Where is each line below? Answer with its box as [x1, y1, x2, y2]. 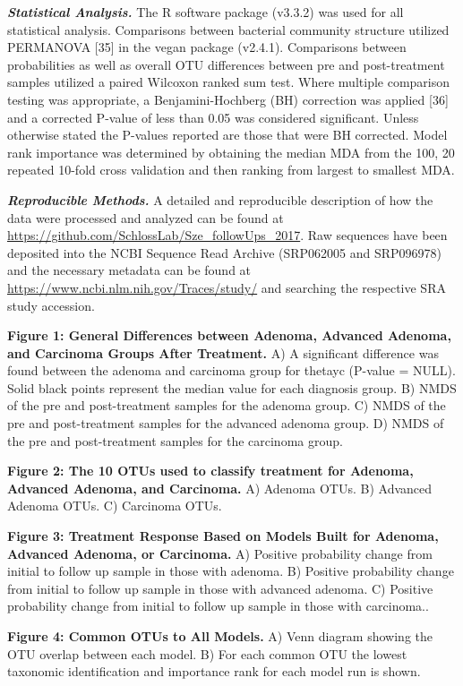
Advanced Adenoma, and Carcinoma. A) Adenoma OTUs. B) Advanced [7, 478, 433, 497]
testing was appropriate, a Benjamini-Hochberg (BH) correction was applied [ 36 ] [7, 90, 449, 108]
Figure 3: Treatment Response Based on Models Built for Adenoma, [7, 527, 439, 545]
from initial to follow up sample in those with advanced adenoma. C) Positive [7, 579, 433, 597]
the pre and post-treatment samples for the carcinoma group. [7, 431, 343, 450]
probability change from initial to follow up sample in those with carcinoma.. [7, 596, 429, 615]
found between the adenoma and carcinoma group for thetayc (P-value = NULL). [7, 361, 456, 380]
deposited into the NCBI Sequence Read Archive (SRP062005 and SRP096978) [7, 243, 442, 262]
